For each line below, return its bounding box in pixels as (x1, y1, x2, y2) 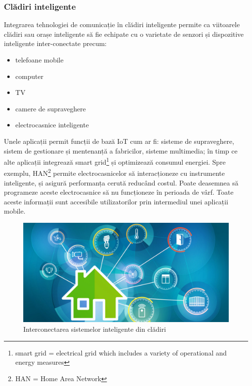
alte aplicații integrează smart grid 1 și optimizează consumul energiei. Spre (4, 155, 226, 167)
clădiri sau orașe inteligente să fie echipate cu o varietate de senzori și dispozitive (4, 29, 244, 39)
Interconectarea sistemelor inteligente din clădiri (23, 324, 166, 334)
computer (15, 71, 44, 81)
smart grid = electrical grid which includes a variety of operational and (15, 347, 227, 357)
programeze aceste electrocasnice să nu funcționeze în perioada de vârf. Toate (4, 187, 234, 197)
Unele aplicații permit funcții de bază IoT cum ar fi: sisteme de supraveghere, (4, 136, 235, 146)
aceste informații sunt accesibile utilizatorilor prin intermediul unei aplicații (4, 196, 228, 206)
